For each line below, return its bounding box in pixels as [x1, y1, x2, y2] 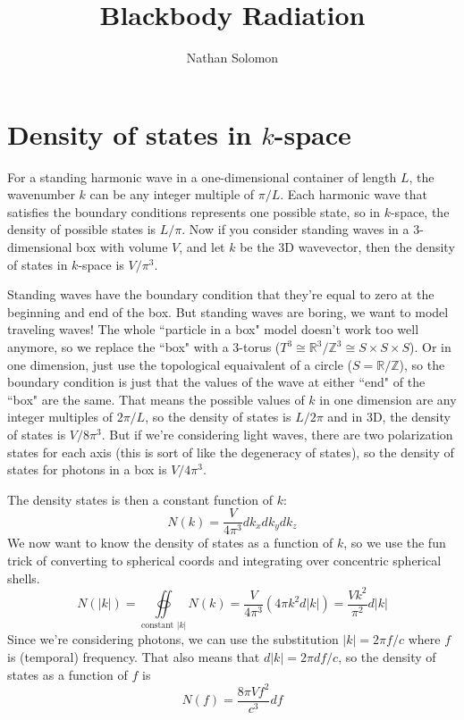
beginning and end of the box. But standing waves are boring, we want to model [7, 302, 449, 321]
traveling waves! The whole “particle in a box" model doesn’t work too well [7, 320, 419, 339]
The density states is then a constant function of [7, 490, 274, 508]
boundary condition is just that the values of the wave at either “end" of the [7, 373, 426, 391]
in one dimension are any [319, 389, 457, 408]
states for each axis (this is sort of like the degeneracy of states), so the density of [7, 442, 454, 461]
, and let [179, 238, 225, 256]
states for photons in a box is [7, 460, 167, 479]
